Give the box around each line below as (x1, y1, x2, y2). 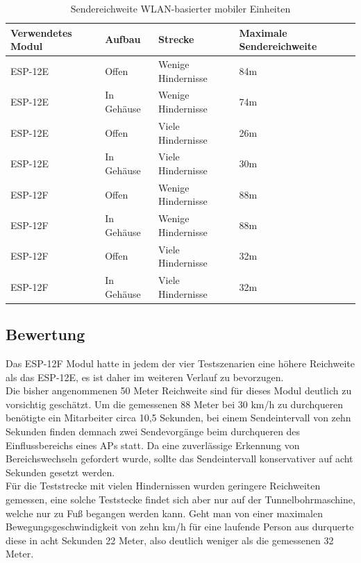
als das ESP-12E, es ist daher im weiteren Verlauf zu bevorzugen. (6, 369, 284, 384)
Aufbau (105, 32, 141, 47)
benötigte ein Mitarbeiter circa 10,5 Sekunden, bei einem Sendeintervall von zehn (6, 410, 351, 425)
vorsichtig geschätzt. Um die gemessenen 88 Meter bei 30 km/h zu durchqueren (6, 396, 344, 411)
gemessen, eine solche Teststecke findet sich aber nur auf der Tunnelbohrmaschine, (6, 491, 355, 506)
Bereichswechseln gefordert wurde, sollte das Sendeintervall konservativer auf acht (6, 451, 353, 466)
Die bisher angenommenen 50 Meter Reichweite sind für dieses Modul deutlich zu (6, 383, 352, 398)
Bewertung (6, 323, 85, 345)
